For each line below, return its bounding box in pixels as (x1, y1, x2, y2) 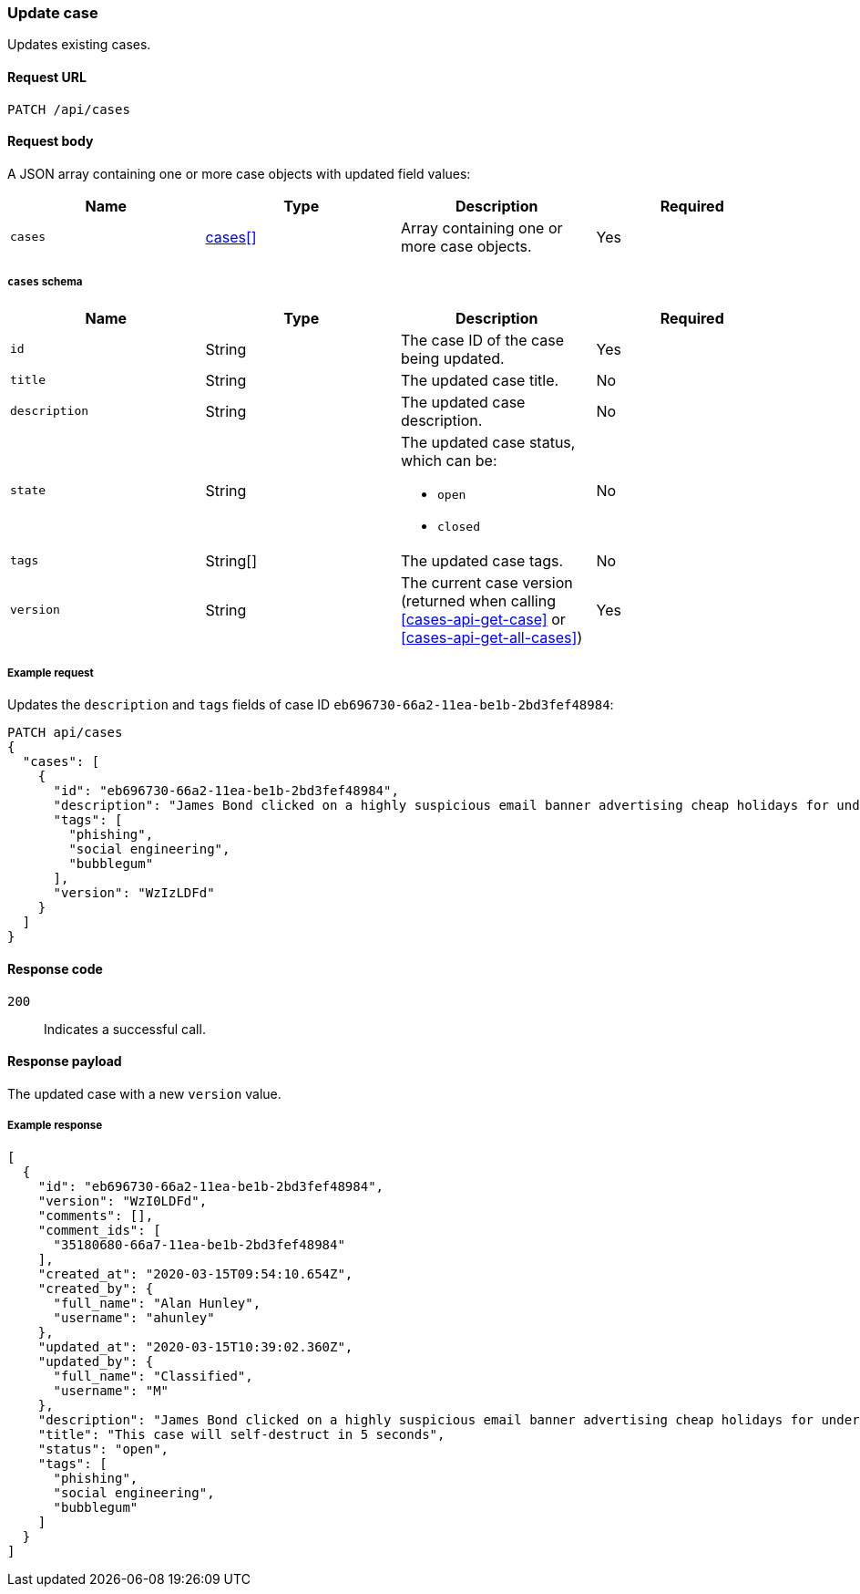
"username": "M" (53, 1382, 169, 1398)
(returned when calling (401, 591, 556, 610)
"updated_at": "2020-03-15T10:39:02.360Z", (37, 1339, 353, 1354)
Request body (7, 133, 94, 150)
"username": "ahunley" (53, 1309, 215, 1325)
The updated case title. (401, 370, 559, 389)
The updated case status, (401, 432, 576, 451)
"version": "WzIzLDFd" (53, 885, 215, 901)
